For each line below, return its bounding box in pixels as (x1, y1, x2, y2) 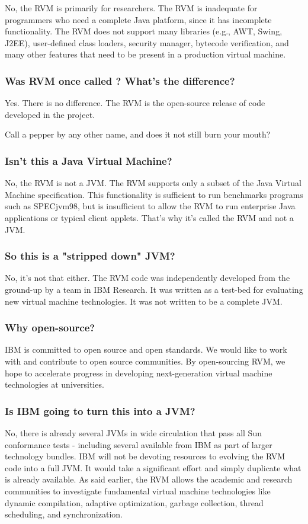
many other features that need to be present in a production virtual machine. (5, 48, 286, 60)
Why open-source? (5, 320, 95, 335)
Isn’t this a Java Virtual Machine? (5, 153, 172, 168)
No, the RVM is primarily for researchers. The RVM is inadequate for (5, 2, 258, 14)
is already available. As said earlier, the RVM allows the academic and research (5, 473, 293, 485)
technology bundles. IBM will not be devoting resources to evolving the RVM (5, 450, 285, 462)
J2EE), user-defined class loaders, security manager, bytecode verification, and (5, 36, 289, 49)
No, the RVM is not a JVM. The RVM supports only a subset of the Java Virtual (5, 177, 301, 189)
